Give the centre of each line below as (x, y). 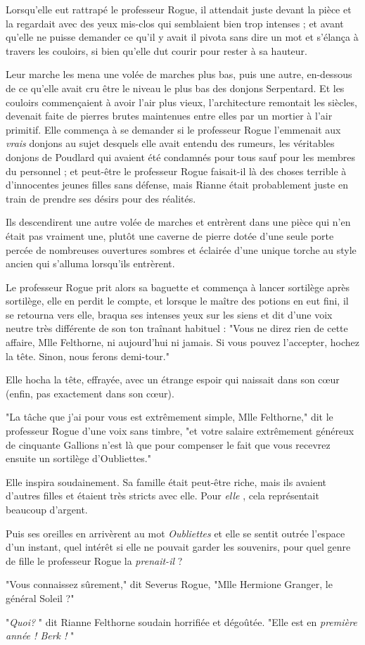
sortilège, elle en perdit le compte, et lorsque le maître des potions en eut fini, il (177, 301)
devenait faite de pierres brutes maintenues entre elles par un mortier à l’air (169, 116)
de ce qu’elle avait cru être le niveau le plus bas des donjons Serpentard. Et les (175, 88)
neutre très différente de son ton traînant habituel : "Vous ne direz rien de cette (177, 328)
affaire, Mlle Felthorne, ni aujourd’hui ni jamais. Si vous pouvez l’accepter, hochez (182, 342)
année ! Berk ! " (40, 636)
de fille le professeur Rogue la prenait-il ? (94, 560)
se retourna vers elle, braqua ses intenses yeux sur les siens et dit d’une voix (169, 314)
